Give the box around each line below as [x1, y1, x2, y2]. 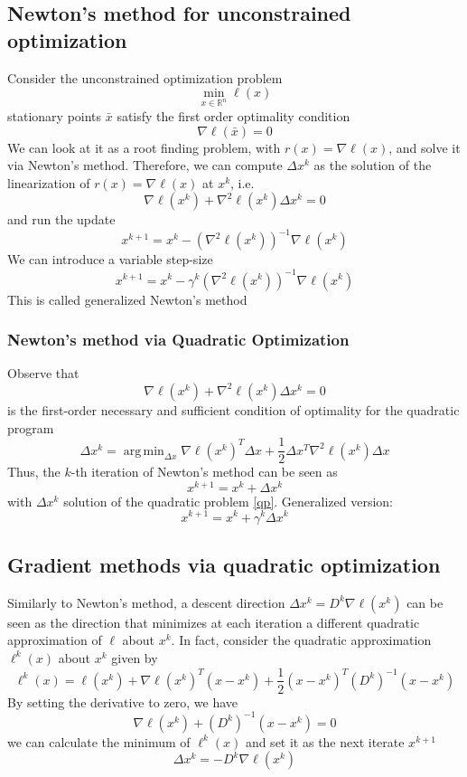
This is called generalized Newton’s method [7, 289, 248, 308]
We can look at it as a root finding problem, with [7, 137, 281, 156]
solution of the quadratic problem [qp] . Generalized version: [63, 491, 393, 510]
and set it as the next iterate [245, 732, 405, 751]
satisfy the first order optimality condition [117, 106, 350, 125]
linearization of [7, 173, 90, 192]
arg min [123, 444, 164, 458]
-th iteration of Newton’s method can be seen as [70, 462, 338, 481]
